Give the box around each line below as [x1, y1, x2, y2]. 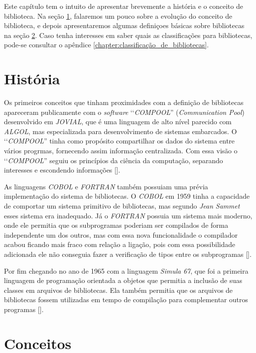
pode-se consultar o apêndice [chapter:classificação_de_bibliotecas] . [4, 39, 209, 50]
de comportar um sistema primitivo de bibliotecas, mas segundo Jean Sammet [4, 201, 240, 211]
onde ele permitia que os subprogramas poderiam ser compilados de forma [4, 220, 228, 230]
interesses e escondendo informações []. [4, 165, 120, 175]
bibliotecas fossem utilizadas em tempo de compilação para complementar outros [4, 294, 248, 305]
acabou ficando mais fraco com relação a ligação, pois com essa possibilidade [4, 239, 235, 249]
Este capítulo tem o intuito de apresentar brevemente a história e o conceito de [4, 1, 243, 11]
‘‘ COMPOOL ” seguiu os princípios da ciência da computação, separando [4, 155, 223, 165]
